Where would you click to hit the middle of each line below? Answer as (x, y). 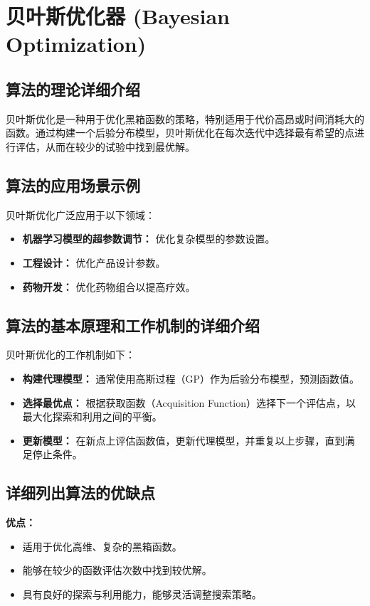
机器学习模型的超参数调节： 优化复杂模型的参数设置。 (149, 239)
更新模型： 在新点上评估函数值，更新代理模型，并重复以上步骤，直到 (184, 440)
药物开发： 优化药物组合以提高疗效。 (109, 286)
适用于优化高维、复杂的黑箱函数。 (102, 546)
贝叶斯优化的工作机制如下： (70, 355)
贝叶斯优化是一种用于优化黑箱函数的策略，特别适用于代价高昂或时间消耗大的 (185, 118)
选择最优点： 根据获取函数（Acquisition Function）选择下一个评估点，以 (189, 402)
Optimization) (76, 44)
